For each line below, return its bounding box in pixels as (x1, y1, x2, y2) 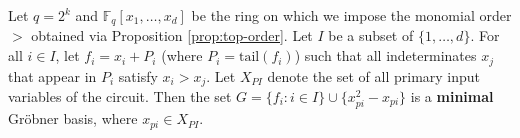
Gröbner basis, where (8, 108, 138, 129)
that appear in (8, 65, 97, 86)
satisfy (118, 65, 158, 86)
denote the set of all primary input (267, 65, 481, 86)
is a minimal (410, 85, 494, 106)
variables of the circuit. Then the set (8, 85, 232, 106)
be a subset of (328, 25, 414, 46)
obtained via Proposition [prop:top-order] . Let (31, 25, 313, 46)
